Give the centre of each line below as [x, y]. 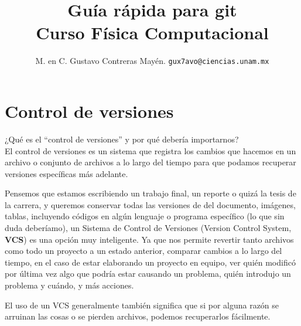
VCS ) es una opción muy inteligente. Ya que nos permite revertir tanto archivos [149, 239]
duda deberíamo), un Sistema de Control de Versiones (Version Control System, [148, 228]
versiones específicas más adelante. [66, 173]
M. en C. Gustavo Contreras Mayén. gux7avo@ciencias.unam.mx [152, 61]
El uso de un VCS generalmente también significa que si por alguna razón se [142, 305]
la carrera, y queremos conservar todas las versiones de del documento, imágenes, [150, 204]
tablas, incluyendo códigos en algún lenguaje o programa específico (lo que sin [145, 216]
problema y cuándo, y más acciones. [69, 285]
